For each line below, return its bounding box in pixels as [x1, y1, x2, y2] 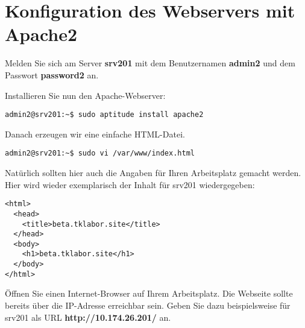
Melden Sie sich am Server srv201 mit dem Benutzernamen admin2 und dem [5, 57, 295, 69]
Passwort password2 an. [5, 68, 99, 81]
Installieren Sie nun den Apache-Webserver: [5, 89, 166, 101]
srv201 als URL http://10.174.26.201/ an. [5, 311, 171, 323]
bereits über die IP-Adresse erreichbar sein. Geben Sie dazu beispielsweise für [5, 299, 291, 312]
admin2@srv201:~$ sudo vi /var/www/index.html [5, 149, 195, 158]
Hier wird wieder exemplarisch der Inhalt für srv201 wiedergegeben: [5, 178, 255, 191]
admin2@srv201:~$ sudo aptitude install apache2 [5, 110, 204, 119]
